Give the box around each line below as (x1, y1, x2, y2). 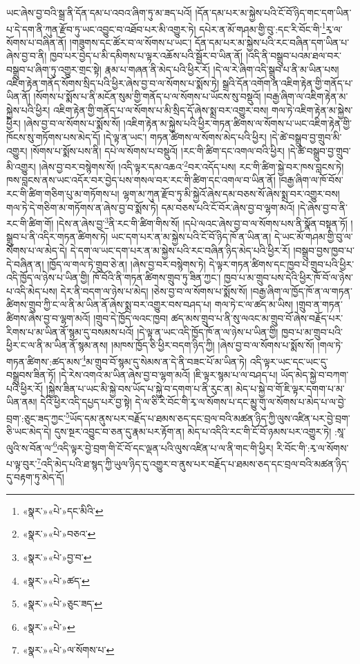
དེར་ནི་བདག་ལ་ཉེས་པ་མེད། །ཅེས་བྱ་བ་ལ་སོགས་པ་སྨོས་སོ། (60, 283, 247, 298)
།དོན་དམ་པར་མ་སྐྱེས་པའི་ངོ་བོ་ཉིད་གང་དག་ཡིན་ (195, 6, 352, 19)
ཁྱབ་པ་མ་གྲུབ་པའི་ (281, 324, 343, 339)
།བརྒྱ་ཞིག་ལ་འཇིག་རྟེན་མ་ (264, 89, 348, 104)
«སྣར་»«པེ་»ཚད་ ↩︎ (22, 573, 90, 587)
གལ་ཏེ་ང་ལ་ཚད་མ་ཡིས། (214, 297, 294, 312)
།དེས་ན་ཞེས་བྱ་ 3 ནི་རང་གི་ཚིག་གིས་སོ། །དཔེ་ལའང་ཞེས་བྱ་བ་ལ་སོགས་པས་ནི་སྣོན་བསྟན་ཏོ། (56, 214, 348, 230)
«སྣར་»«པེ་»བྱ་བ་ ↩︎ (22, 549, 92, 564)
